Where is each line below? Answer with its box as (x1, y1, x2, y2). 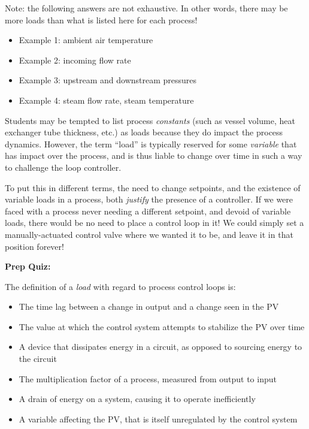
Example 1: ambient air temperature (19, 34, 153, 46)
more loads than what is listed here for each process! (5, 13, 198, 26)
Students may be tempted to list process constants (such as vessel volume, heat (5, 114, 295, 126)
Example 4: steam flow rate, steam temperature (19, 93, 194, 106)
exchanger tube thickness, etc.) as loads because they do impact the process (5, 126, 283, 138)
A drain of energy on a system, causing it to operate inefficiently (19, 392, 256, 405)
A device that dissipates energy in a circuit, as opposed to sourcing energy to (19, 340, 302, 353)
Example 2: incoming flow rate (19, 53, 131, 66)
